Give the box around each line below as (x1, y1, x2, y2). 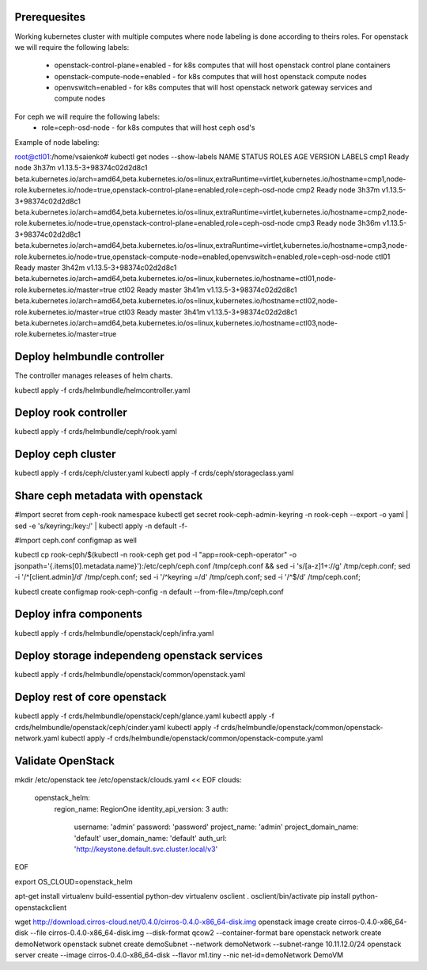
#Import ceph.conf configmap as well (14, 535, 138, 546)
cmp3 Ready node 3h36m (296, 219, 381, 228)
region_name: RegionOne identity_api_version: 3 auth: (54, 804, 229, 813)
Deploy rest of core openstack (14, 690, 167, 704)
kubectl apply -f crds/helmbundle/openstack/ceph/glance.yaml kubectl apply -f (14, 711, 274, 721)
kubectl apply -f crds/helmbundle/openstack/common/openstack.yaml (14, 670, 245, 679)
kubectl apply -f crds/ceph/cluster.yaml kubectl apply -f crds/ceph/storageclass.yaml (14, 468, 294, 478)
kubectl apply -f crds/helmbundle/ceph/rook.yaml (14, 427, 177, 436)
